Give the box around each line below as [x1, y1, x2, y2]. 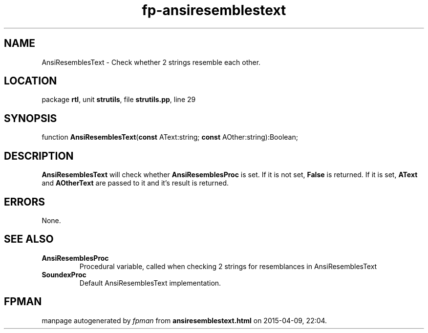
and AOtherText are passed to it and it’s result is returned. [42, 179, 229, 187]
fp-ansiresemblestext [142, 2, 286, 19]
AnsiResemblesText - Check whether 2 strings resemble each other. [42, 58, 261, 66]
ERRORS [4, 195, 45, 208]
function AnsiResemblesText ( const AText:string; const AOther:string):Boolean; [42, 133, 298, 142]
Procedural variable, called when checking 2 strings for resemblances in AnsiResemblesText [79, 262, 377, 271]
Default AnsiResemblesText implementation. [79, 278, 221, 287]
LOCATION [4, 75, 57, 87]
